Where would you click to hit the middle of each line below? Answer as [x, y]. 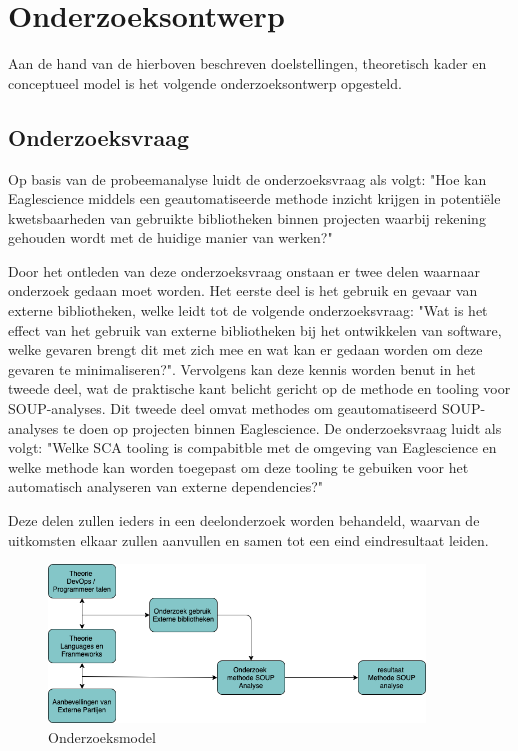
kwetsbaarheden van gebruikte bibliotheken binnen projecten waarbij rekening [247, 217]
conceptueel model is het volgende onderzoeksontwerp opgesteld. [205, 82]
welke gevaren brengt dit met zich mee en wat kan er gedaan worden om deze [245, 349]
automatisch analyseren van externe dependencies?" [166, 486]
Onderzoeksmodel [102, 736]
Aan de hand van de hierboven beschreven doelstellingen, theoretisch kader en [247, 63]
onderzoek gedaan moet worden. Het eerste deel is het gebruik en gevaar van [243, 290]
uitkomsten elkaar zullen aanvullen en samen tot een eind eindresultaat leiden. [248, 539]
